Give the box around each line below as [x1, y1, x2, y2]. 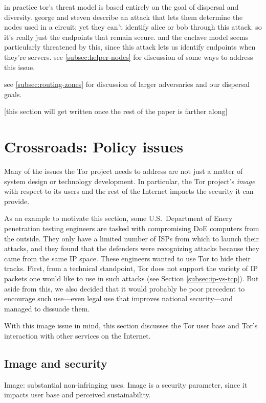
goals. [4, 88, 22, 99]
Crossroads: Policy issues [4, 136, 184, 157]
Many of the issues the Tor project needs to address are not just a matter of [4, 166, 243, 176]
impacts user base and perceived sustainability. [4, 389, 151, 400]
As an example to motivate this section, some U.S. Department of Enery [4, 213, 233, 223]
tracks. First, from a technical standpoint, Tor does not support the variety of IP [4, 263, 258, 274]
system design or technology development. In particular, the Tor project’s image [4, 175, 255, 186]
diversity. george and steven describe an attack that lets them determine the [4, 11, 243, 22]
